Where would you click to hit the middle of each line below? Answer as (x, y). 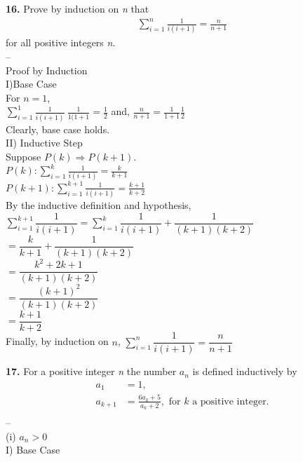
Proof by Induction (47, 70)
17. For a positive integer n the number (91, 371)
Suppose (23, 156)
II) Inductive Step (44, 143)
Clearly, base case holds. (58, 129)
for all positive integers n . (61, 42)
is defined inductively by (245, 371)
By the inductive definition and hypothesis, (99, 205)
